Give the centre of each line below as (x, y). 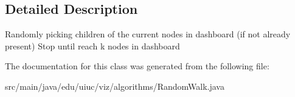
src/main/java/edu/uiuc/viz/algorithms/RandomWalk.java (115, 86)
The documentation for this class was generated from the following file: (137, 66)
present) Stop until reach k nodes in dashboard (92, 45)
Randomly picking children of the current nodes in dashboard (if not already (148, 34)
